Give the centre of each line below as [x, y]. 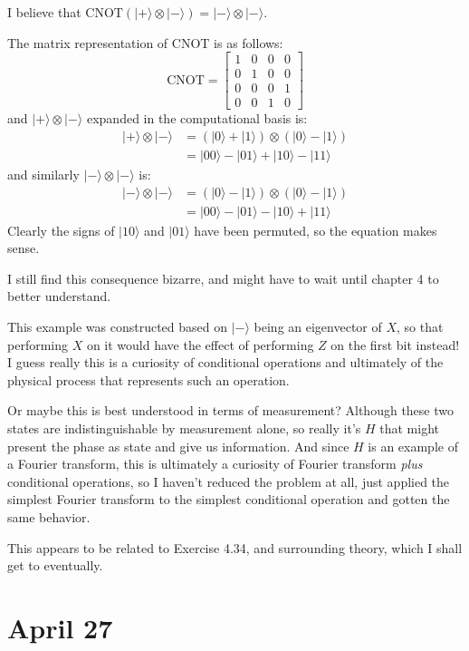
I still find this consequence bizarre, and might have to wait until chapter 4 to [223, 278]
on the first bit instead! [395, 344]
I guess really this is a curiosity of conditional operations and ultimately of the [225, 362]
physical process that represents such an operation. [148, 379]
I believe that [44, 12]
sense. [24, 248]
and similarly [43, 174]
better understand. [59, 296]
